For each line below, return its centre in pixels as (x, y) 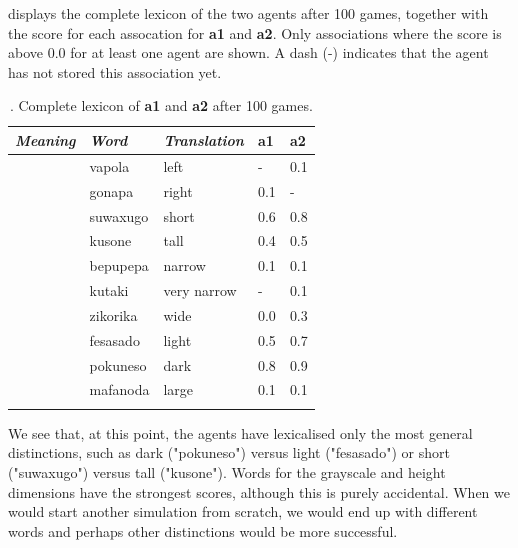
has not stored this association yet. (115, 71)
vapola (109, 165)
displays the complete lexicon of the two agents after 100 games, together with (248, 13)
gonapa (111, 190)
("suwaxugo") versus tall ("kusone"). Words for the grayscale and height (227, 471)
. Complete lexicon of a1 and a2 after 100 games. (161, 105)
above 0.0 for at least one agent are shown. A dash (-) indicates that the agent (248, 52)
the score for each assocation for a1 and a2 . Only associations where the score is (255, 32)
